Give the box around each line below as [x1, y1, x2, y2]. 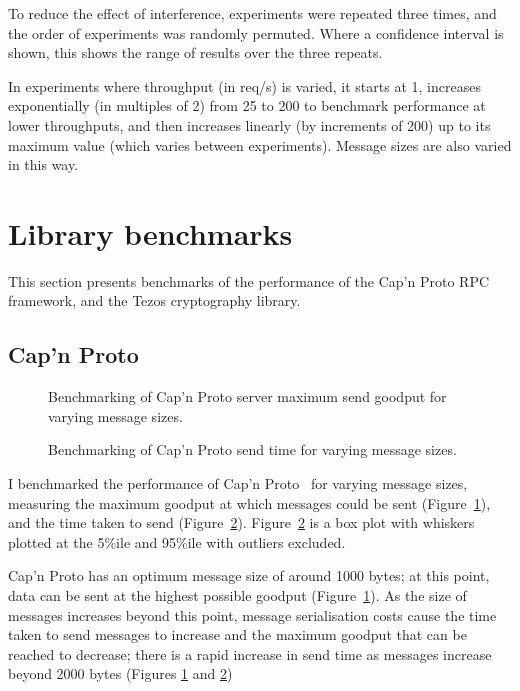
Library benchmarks [8, 212, 293, 253]
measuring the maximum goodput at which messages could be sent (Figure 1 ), [8, 492, 491, 513]
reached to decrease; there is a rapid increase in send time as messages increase [8, 643, 492, 664]
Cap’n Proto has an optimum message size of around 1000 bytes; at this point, [8, 565, 490, 586]
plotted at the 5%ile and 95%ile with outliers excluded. [8, 531, 346, 552]
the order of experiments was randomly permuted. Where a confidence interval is [8, 22, 504, 43]
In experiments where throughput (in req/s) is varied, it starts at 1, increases [8, 75, 481, 96]
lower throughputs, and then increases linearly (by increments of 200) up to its [8, 114, 491, 135]
